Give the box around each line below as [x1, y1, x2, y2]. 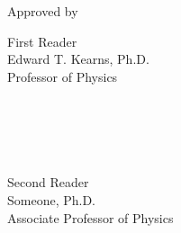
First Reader [7, 31, 77, 50]
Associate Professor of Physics [7, 208, 174, 227]
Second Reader [7, 173, 89, 192]
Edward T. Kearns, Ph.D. [7, 49, 149, 68]
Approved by [7, 2, 78, 20]
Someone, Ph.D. [7, 190, 96, 209]
